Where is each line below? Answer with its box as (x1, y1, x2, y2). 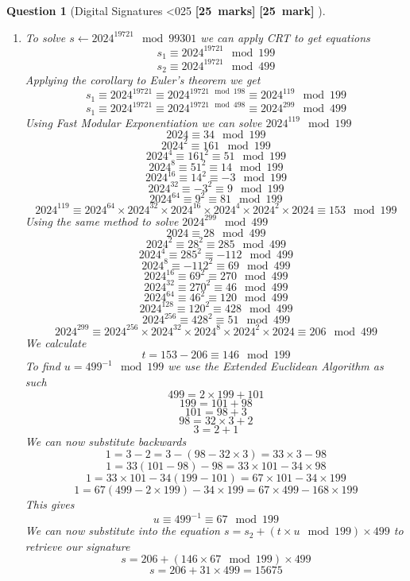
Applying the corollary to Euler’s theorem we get (25, 72, 261, 88)
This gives (25, 496, 75, 513)
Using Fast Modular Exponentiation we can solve (25, 114, 262, 130)
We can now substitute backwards (25, 432, 187, 449)
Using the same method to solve (25, 212, 179, 229)
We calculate (25, 334, 87, 351)
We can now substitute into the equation (25, 522, 220, 539)
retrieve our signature (25, 537, 130, 554)
